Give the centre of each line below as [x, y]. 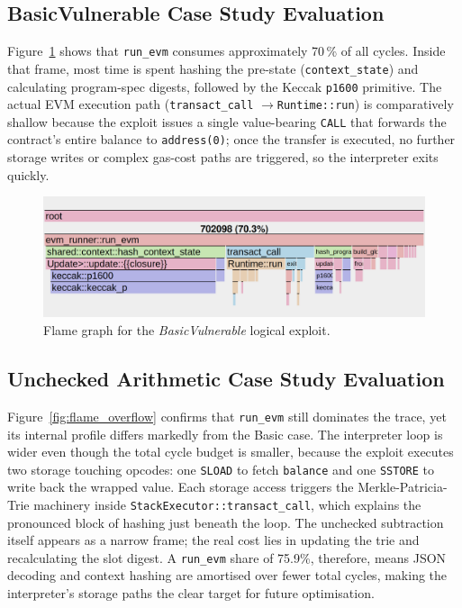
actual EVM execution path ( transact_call [131, 104]
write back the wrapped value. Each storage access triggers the [181, 487]
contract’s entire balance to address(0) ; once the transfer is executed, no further [231, 139]
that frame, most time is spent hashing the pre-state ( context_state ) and [213, 68]
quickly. [28, 174]
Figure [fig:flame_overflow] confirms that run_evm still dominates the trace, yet [227, 416]
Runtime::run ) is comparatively [365, 104]
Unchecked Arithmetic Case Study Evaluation [226, 379]
